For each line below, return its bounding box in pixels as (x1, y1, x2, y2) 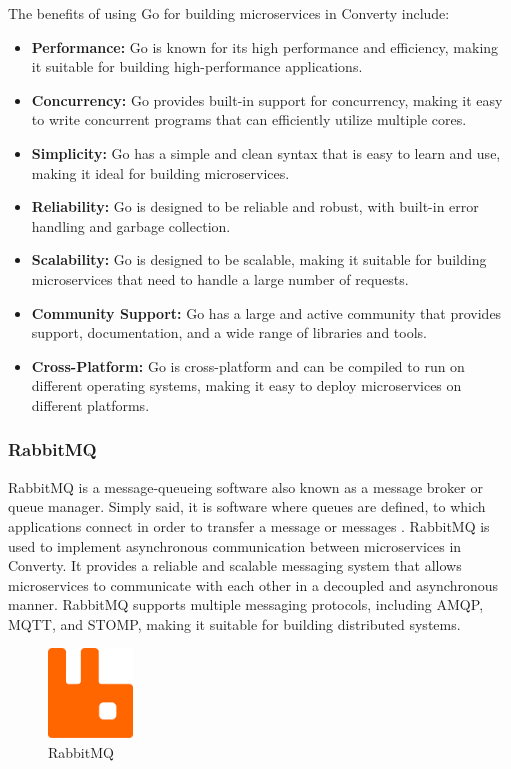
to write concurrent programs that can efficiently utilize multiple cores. (31, 109, 467, 130)
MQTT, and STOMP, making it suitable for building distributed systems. (8, 613, 461, 634)
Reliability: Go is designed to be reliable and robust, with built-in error (31, 196, 479, 217)
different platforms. (31, 394, 150, 415)
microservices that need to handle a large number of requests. (31, 268, 409, 289)
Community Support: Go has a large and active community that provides (31, 302, 502, 323)
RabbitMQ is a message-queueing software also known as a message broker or (8, 476, 483, 497)
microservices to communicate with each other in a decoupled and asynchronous (8, 574, 499, 595)
